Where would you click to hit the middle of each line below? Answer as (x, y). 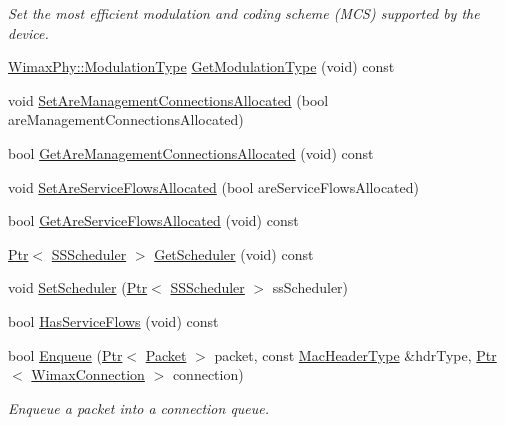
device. (28, 32)
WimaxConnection (88, 374)
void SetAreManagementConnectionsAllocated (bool (168, 99)
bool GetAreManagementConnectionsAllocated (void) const (191, 152)
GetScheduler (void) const (234, 253)
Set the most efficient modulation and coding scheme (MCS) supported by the (244, 13)
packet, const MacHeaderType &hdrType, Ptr (355, 354)
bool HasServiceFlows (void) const (113, 320)
